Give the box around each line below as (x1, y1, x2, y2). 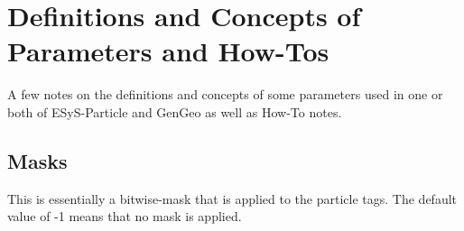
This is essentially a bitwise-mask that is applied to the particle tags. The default (7, 189, 458, 208)
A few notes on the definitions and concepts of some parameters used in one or (7, 85, 443, 104)
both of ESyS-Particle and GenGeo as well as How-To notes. (7, 102, 342, 121)
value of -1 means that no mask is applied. (7, 207, 242, 226)
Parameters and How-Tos (7, 32, 329, 69)
